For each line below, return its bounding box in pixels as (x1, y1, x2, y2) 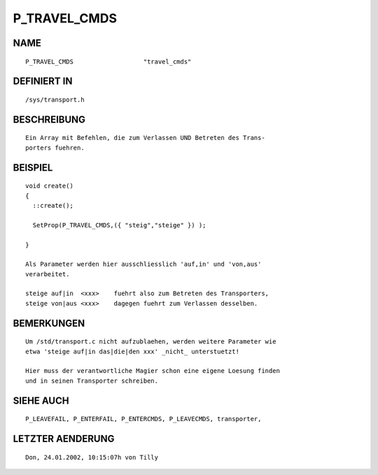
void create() (25, 182, 73, 190)
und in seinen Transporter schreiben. (25, 376, 159, 385)
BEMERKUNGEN (13, 317, 85, 329)
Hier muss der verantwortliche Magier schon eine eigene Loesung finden (25, 367, 280, 375)
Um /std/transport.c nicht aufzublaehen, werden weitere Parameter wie (25, 338, 276, 346)
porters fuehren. (25, 143, 85, 152)
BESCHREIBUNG (13, 113, 86, 125)
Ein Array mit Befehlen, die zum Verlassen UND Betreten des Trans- (25, 134, 265, 142)
